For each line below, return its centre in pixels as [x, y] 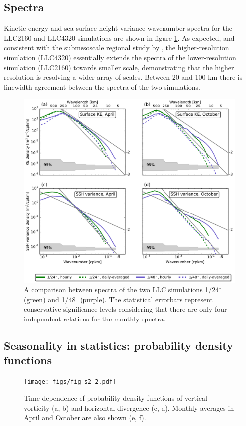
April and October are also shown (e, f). [85, 417]
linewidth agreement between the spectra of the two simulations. [102, 86]
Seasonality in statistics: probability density [119, 346]
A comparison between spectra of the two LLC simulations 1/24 [122, 289]
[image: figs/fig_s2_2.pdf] [70, 382]
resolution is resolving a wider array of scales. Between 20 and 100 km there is [123, 77]
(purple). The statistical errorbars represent [146, 299]
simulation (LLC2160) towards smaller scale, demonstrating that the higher [119, 67]
